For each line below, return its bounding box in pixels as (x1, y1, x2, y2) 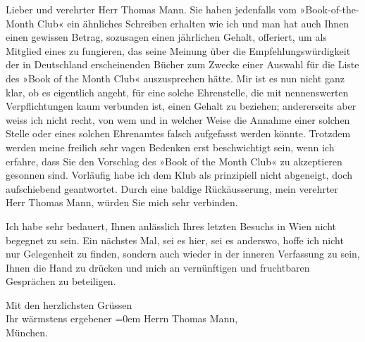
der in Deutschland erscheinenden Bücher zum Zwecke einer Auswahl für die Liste (6, 57, 359, 72)
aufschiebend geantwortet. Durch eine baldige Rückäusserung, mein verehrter (6, 181, 338, 196)
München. (6, 325, 48, 340)
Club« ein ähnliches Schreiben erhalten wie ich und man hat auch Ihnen (37, 15, 349, 30)
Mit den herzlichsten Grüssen (6, 297, 132, 312)
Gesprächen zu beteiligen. (6, 274, 116, 289)
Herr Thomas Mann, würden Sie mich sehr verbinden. (6, 195, 238, 210)
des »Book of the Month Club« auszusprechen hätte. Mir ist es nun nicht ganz (6, 70, 345, 85)
